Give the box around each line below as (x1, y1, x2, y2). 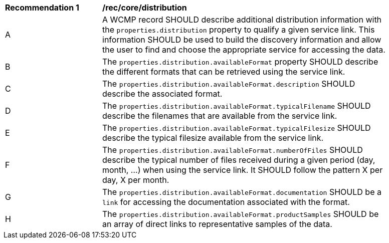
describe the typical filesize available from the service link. (102, 133, 324, 143)
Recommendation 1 (5, 3, 79, 13)
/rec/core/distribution (102, 3, 187, 13)
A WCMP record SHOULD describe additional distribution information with (102, 15, 382, 25)
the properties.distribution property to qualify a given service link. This (102, 25, 375, 35)
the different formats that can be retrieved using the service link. (102, 67, 345, 77)
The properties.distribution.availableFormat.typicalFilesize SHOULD (102, 123, 371, 133)
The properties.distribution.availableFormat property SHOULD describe (102, 57, 378, 67)
